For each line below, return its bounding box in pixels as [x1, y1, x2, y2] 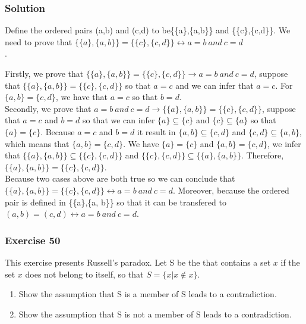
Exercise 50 [5, 232, 61, 247]
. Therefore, [241, 149, 284, 161]
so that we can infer [82, 114, 155, 126]
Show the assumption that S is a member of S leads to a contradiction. [18, 288, 277, 300]
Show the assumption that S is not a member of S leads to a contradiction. [18, 307, 292, 320]
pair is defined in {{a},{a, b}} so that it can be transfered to [5, 195, 226, 208]
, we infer [267, 137, 301, 149]
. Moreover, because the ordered [172, 183, 289, 196]
